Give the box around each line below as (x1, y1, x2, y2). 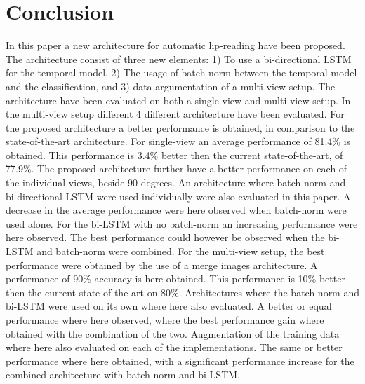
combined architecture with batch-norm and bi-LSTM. (6, 367, 240, 382)
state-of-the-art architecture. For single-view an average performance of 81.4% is (6, 134, 351, 149)
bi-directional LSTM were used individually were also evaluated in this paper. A (6, 188, 351, 203)
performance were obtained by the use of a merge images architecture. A (6, 257, 318, 272)
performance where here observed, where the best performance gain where (6, 313, 324, 327)
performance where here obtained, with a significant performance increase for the (6, 353, 354, 368)
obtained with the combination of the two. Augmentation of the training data (6, 326, 340, 341)
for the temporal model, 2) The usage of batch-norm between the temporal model (6, 65, 357, 80)
